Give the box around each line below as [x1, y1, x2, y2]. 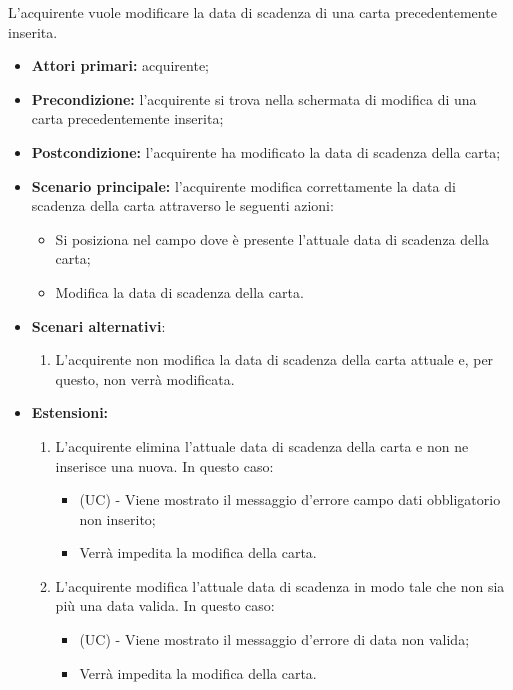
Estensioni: [31, 402, 109, 423]
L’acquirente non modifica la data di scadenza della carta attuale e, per [55, 349, 494, 370]
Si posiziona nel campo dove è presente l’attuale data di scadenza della [55, 228, 490, 249]
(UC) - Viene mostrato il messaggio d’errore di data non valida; [79, 629, 470, 650]
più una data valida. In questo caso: [55, 595, 275, 616]
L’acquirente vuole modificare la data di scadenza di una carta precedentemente [8, 2, 497, 22]
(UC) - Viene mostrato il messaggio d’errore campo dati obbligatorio [79, 489, 501, 510]
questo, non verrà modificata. [55, 368, 235, 389]
